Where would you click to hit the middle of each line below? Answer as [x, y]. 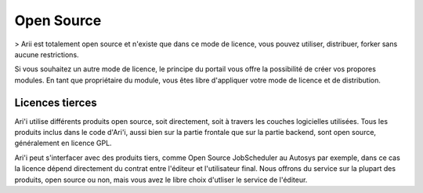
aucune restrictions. [47, 54]
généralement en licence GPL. [63, 143]
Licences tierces [56, 102]
